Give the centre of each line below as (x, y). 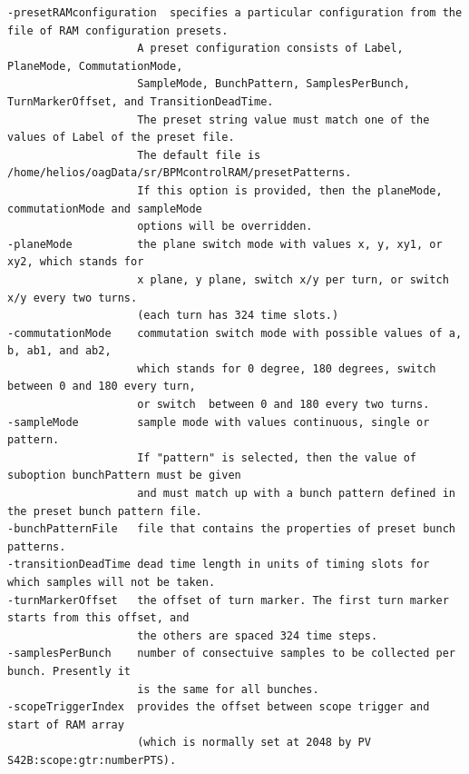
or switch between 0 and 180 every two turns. (283, 405)
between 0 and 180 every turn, (102, 387)
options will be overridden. (225, 227)
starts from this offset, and (98, 618)
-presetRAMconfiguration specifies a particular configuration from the (235, 13)
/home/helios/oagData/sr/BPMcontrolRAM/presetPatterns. (180, 173)
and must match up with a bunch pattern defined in (296, 494)
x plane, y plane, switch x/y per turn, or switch (293, 279)
